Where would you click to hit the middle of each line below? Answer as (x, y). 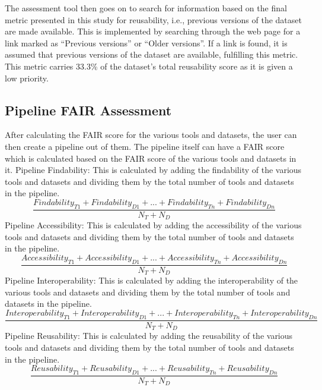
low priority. (27, 78)
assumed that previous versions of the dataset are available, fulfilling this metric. (152, 54)
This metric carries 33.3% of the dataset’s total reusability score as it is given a (149, 66)
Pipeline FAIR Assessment (88, 110)
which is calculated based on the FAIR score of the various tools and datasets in (151, 158)
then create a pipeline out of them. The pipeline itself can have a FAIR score (145, 146)
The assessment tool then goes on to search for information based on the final (146, 8)
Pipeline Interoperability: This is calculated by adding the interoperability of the (152, 280)
